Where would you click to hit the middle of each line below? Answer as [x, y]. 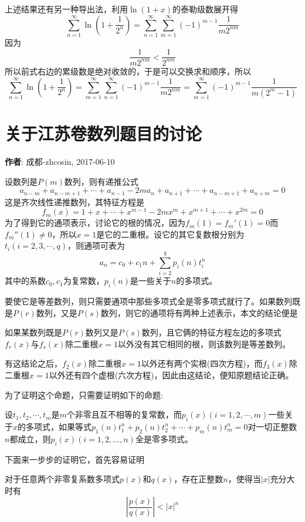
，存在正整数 [199, 479]
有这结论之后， [33, 363]
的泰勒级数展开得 [206, 9]
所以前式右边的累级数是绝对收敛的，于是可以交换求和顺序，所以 [128, 71]
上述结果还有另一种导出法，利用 [66, 9]
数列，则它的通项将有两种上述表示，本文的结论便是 [199, 312]
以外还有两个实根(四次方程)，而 [202, 363]
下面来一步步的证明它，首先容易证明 [74, 459]
